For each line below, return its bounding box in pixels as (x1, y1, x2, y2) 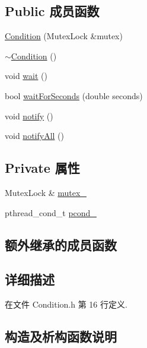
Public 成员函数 (5, 2, 100, 20)
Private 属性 (5, 159, 80, 177)
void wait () (5, 69, 47, 82)
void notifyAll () (5, 129, 64, 142)
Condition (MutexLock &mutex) (5, 30, 123, 42)
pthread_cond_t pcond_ (5, 206, 97, 219)
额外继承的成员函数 (5, 235, 117, 254)
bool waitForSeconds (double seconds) (5, 89, 143, 102)
